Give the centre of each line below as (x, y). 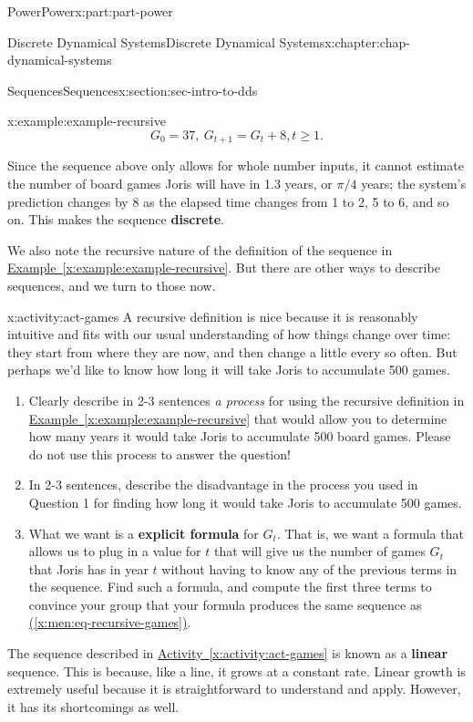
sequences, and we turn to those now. (112, 285)
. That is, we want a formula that (370, 533)
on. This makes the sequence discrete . (116, 219)
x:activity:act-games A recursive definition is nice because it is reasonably (213, 316)
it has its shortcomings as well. (93, 706)
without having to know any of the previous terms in (309, 568)
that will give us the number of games (319, 551)
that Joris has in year (88, 568)
